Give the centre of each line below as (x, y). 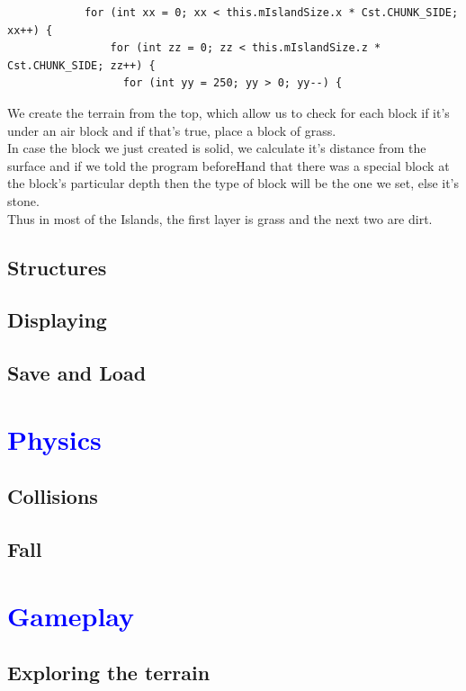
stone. (23, 200)
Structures (57, 267)
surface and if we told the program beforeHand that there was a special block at (229, 165)
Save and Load (77, 373)
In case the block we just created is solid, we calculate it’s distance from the (217, 148)
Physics (54, 439)
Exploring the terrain (109, 673)
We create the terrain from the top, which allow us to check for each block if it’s (229, 112)
